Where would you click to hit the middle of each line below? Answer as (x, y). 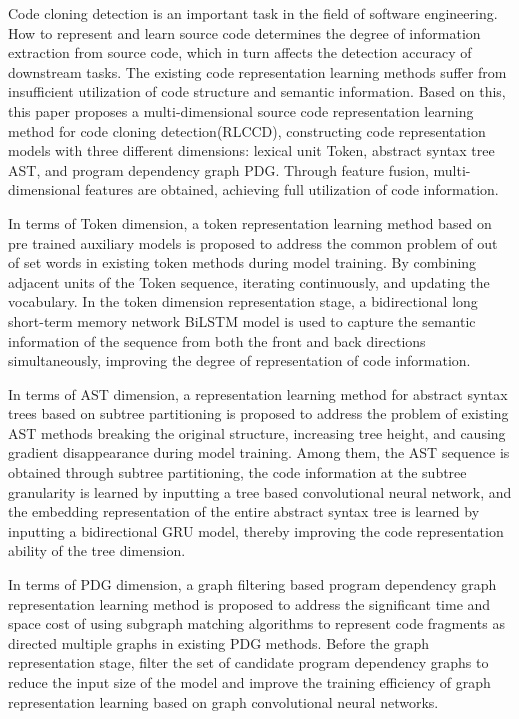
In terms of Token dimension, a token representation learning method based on (250, 222)
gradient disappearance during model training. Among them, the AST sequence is (259, 452)
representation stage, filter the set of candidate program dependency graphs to (248, 662)
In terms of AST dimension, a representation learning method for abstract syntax (258, 393)
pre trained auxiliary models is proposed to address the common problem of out (253, 242)
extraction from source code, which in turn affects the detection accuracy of (240, 52)
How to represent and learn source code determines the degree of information (244, 32)
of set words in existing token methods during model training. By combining (242, 262)
